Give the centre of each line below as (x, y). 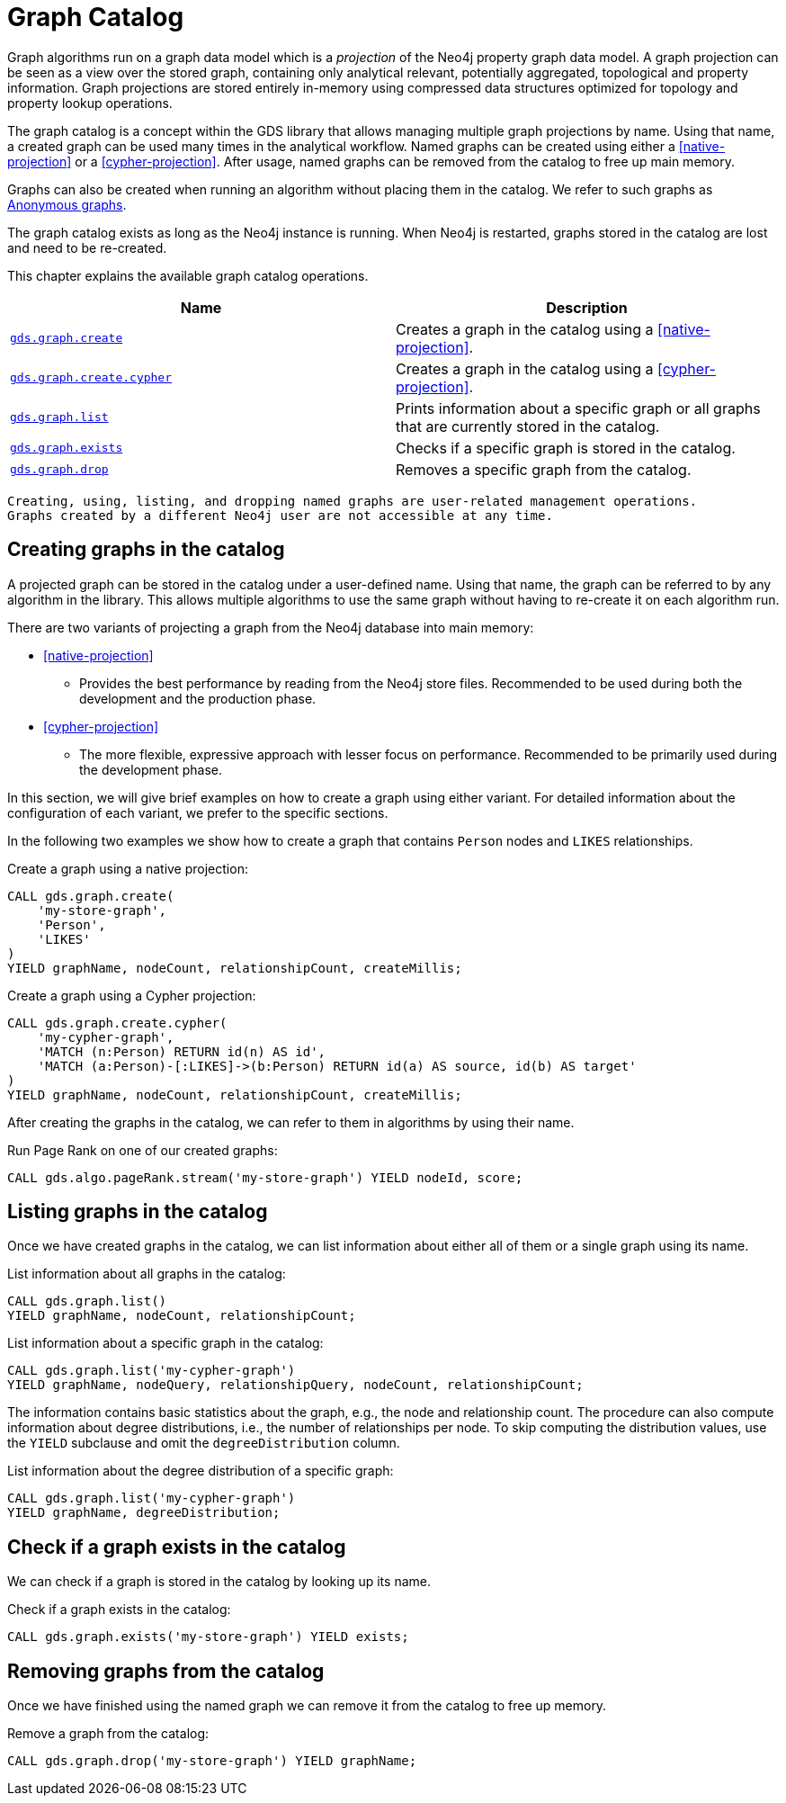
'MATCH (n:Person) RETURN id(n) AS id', (182, 1051)
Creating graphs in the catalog (146, 550)
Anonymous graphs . (67, 204)
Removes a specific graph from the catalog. (544, 469)
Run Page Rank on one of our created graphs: (143, 1150)
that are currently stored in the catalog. (528, 426)
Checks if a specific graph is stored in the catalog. (566, 448)
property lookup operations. (90, 103)
